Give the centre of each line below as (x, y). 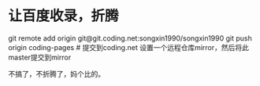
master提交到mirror (40, 57)
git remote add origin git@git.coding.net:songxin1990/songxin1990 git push (130, 38)
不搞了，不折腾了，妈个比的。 (56, 73)
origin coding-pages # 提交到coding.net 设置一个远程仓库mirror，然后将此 (129, 47)
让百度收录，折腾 (64, 16)
